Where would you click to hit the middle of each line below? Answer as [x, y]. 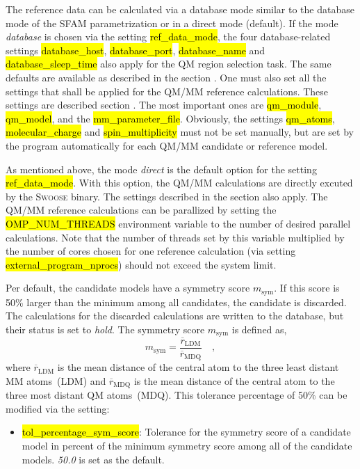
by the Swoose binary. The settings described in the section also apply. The [167, 196]
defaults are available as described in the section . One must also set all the [166, 77]
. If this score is [307, 288]
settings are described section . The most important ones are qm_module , [164, 105]
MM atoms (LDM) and [56, 380]
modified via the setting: [58, 408]
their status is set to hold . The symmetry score [105, 329]
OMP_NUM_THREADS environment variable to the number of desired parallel [178, 223]
